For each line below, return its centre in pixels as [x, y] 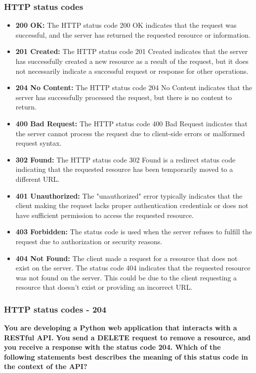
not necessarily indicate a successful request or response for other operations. [132, 71]
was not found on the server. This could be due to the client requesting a [126, 277]
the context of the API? [46, 366]
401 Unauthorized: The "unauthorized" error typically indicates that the [129, 195]
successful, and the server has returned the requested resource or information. [133, 34]
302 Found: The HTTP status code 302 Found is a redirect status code [126, 159]
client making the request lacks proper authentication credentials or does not [132, 205]
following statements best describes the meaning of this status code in [126, 356]
